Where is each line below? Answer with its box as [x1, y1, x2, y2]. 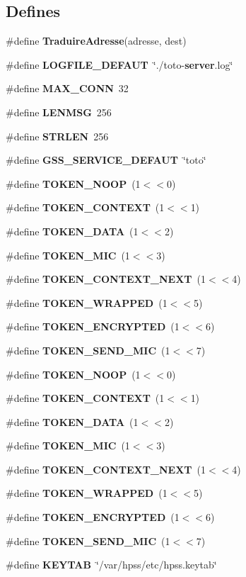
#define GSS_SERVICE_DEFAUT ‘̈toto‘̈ [6, 152, 206, 167]
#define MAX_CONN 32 [6, 81, 129, 96]
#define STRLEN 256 [6, 128, 109, 143]
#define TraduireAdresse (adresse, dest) [6, 33, 187, 48]
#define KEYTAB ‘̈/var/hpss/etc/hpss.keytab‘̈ [6, 557, 217, 572]
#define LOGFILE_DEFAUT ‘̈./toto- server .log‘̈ [6, 57, 233, 72]
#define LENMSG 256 [6, 104, 112, 119]
